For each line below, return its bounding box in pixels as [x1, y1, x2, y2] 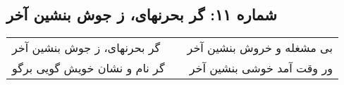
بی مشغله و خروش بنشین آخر [187, 39, 333, 56]
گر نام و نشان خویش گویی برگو [12, 60, 165, 77]
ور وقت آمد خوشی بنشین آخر [189, 60, 333, 77]
